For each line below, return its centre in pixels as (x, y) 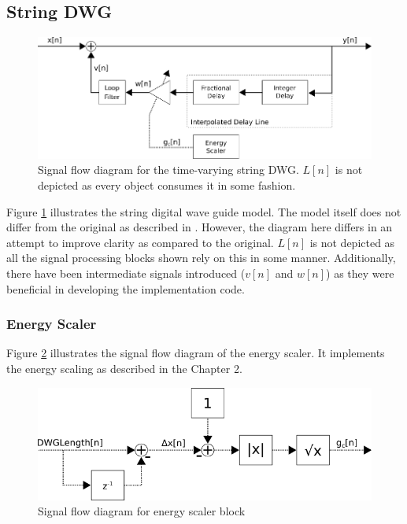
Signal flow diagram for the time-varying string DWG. (168, 170)
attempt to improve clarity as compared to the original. (140, 242)
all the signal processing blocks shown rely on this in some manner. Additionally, (201, 258)
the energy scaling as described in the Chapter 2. (124, 369)
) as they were (360, 273)
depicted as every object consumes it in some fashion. (167, 185)
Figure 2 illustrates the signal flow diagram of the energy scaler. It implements (196, 353)
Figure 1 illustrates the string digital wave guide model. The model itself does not (204, 211)
